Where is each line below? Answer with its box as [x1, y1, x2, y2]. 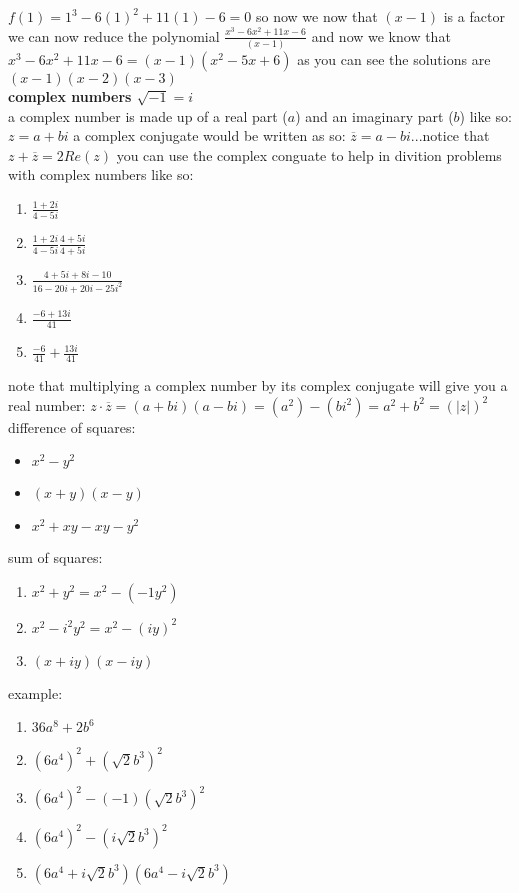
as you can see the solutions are [297, 48, 491, 69]
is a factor [443, 6, 505, 26]
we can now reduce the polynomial [8, 25, 220, 46]
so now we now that [256, 6, 378, 26]
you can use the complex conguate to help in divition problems [116, 144, 502, 165]
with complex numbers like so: [8, 164, 194, 185]
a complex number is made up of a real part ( [8, 105, 288, 126]
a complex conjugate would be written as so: [73, 125, 346, 146]
